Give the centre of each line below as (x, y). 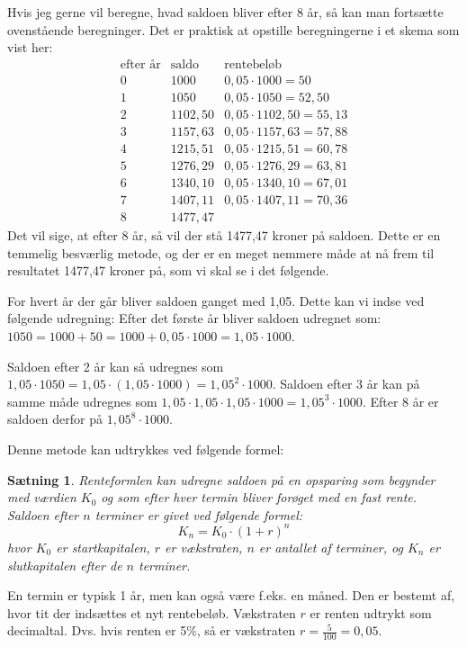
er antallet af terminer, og (331, 547)
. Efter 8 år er (400, 401)
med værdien (42, 497)
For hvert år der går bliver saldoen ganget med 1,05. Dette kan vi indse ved (216, 300)
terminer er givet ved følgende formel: (199, 514)
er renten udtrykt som (371, 612)
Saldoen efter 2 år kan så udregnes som (116, 366)
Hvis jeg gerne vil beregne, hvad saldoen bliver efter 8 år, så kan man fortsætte (225, 12)
